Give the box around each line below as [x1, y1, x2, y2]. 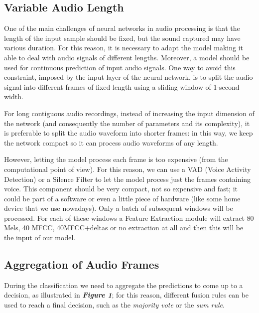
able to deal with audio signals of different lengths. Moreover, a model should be [4, 52, 250, 62]
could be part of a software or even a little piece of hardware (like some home [4, 193, 241, 203]
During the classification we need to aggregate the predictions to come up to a [4, 280, 243, 290]
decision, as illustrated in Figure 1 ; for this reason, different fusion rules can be [4, 290, 249, 300]
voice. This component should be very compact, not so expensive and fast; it [4, 183, 238, 194]
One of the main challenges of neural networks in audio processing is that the [4, 23, 240, 33]
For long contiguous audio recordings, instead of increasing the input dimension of [4, 108, 255, 118]
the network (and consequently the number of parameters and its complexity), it [4, 118, 250, 128]
